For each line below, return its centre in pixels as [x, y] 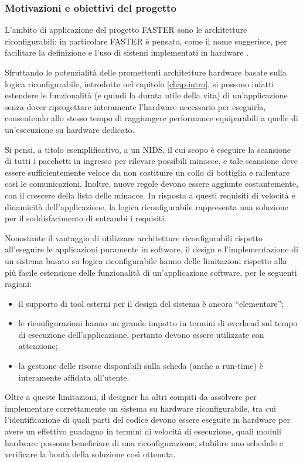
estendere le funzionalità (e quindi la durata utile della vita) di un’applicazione [146, 95]
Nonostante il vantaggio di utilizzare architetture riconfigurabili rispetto [134, 237]
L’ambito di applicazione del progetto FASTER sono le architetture [126, 30]
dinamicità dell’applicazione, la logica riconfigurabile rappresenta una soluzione [147, 206]
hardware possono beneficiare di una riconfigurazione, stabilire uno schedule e [144, 442]
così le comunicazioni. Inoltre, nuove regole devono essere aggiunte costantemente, [151, 184]
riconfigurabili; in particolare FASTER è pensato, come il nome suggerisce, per [146, 41]
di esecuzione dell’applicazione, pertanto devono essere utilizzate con [141, 334]
